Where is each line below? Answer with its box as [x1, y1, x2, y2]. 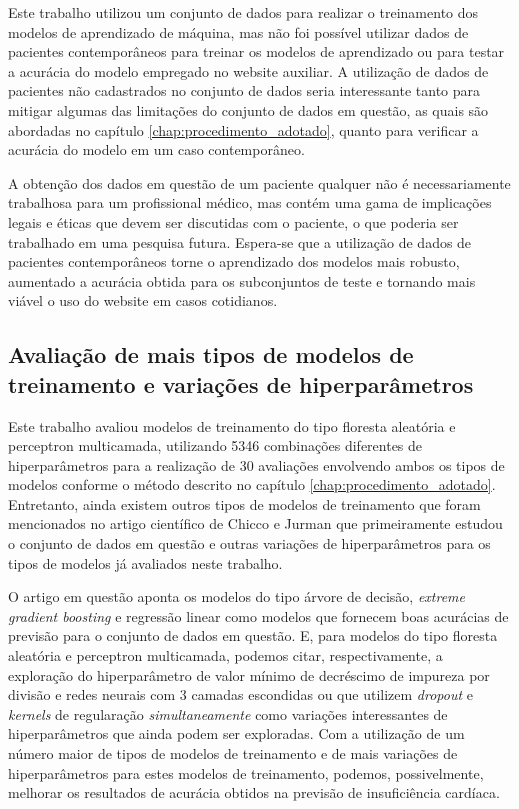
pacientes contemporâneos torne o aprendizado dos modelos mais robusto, [8, 251, 460, 272]
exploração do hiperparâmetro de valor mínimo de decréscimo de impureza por [8, 664, 490, 685]
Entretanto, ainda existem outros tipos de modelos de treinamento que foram [8, 493, 481, 514]
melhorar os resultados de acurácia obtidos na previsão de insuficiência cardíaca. [8, 782, 500, 803]
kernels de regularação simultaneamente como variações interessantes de [8, 703, 448, 724]
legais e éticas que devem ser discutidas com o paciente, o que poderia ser [8, 211, 459, 232]
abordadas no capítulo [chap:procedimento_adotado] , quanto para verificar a [8, 119, 479, 140]
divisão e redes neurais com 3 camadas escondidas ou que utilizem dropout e [8, 684, 473, 705]
